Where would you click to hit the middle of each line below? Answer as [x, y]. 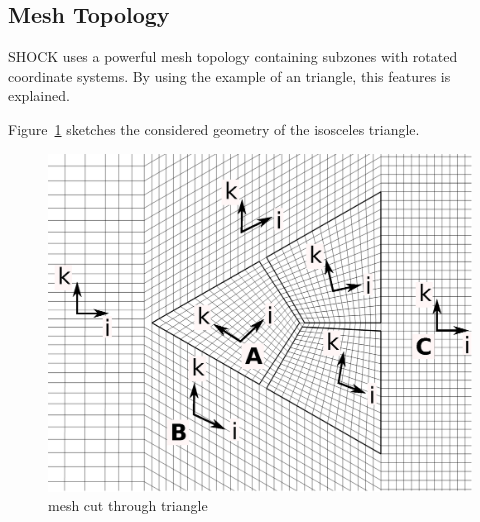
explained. [39, 95]
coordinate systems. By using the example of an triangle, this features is [229, 75]
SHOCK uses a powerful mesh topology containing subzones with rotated [233, 56]
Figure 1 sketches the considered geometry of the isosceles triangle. [214, 128]
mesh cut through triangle [128, 505]
